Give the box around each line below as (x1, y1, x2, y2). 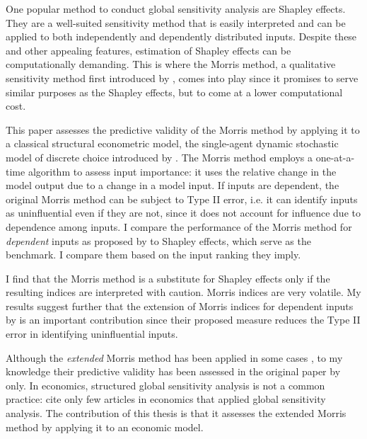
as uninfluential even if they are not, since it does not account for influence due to (6, 205, 361, 220)
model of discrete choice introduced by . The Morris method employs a (6, 149, 313, 164)
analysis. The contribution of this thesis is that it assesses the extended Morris (6, 406, 346, 421)
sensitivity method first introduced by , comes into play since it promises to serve (6, 70, 359, 85)
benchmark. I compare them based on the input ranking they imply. (6, 247, 301, 262)
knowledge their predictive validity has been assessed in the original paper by (6, 364, 341, 379)
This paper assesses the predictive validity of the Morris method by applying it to (6, 122, 360, 137)
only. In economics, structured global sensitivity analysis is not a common (6, 377, 325, 392)
